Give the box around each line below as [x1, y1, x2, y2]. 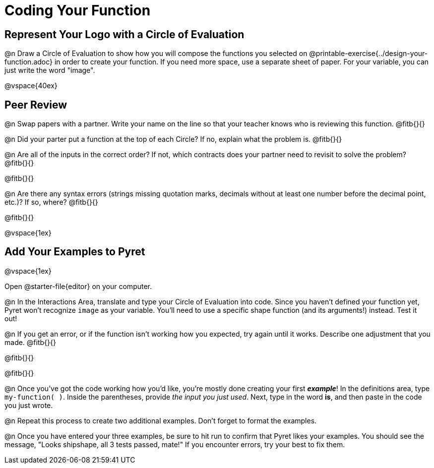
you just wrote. [4, 401, 53, 409]
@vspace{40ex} [4, 81, 58, 90]
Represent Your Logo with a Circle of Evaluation [4, 28, 245, 41]
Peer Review [4, 98, 67, 111]
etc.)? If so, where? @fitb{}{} [4, 198, 98, 207]
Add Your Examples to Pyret [4, 245, 145, 258]
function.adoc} [4, 58, 53, 66]
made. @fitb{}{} [4, 338, 56, 347]
